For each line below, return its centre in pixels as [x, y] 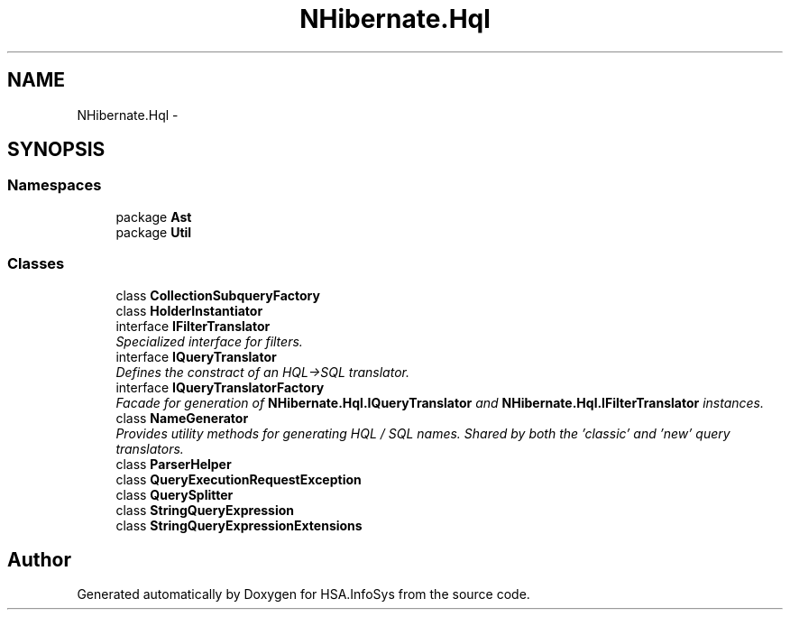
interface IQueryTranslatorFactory [220, 387]
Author [39, 559]
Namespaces [55, 185]
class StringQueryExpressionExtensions [239, 525]
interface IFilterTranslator [193, 326]
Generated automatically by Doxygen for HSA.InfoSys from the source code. [303, 594]
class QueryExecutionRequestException [239, 479]
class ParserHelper [174, 464]
